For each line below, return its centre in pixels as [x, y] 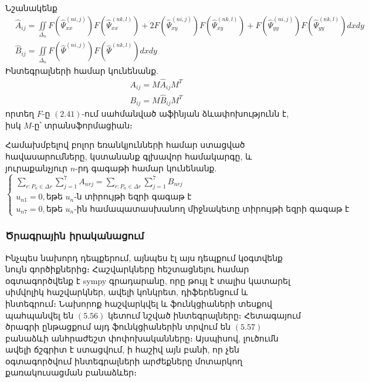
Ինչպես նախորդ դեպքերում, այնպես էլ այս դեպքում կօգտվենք [144, 257]
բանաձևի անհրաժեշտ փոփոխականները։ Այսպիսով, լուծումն [142, 338]
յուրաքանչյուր [36, 168]
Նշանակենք [31, 8]
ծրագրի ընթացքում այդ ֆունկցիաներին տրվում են [118, 327]
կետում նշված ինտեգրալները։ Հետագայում [204, 315]
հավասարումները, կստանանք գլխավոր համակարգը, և [129, 156]
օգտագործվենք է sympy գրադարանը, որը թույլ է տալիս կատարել [148, 280]
